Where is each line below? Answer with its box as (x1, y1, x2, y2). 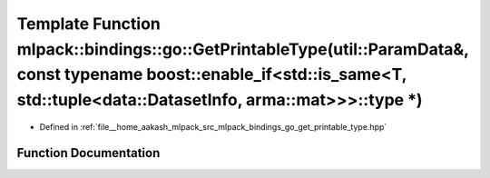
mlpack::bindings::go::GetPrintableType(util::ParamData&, (16, 39, 469, 59)
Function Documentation (16, 145, 161, 161)
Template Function (16, 14, 161, 34)
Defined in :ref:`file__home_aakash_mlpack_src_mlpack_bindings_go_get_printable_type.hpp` (39, 121, 387, 132)
